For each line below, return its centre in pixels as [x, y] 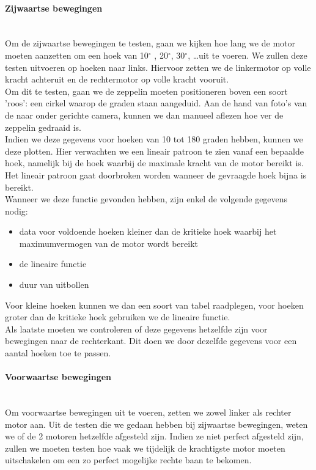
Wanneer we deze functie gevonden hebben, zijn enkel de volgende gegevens [146, 199]
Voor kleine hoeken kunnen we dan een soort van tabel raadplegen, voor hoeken [154, 305]
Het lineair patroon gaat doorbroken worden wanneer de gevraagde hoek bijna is [156, 174]
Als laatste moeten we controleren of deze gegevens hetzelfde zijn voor [136, 329]
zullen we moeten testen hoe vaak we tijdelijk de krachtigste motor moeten [145, 448]
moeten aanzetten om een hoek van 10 [77, 55]
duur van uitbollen [54, 285]
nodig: [17, 211]
